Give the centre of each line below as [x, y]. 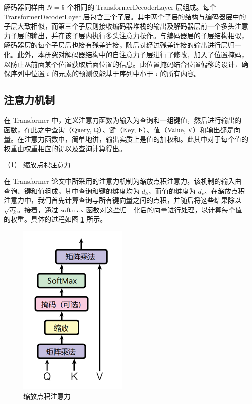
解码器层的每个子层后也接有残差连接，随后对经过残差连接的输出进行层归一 [123, 45]
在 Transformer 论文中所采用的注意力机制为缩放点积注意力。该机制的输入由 [123, 181]
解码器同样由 [24, 7]
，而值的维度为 [172, 190]
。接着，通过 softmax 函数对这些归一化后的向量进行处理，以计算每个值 [130, 209]
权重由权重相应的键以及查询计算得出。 [65, 148]
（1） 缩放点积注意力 [37, 165]
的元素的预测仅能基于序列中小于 [102, 73]
